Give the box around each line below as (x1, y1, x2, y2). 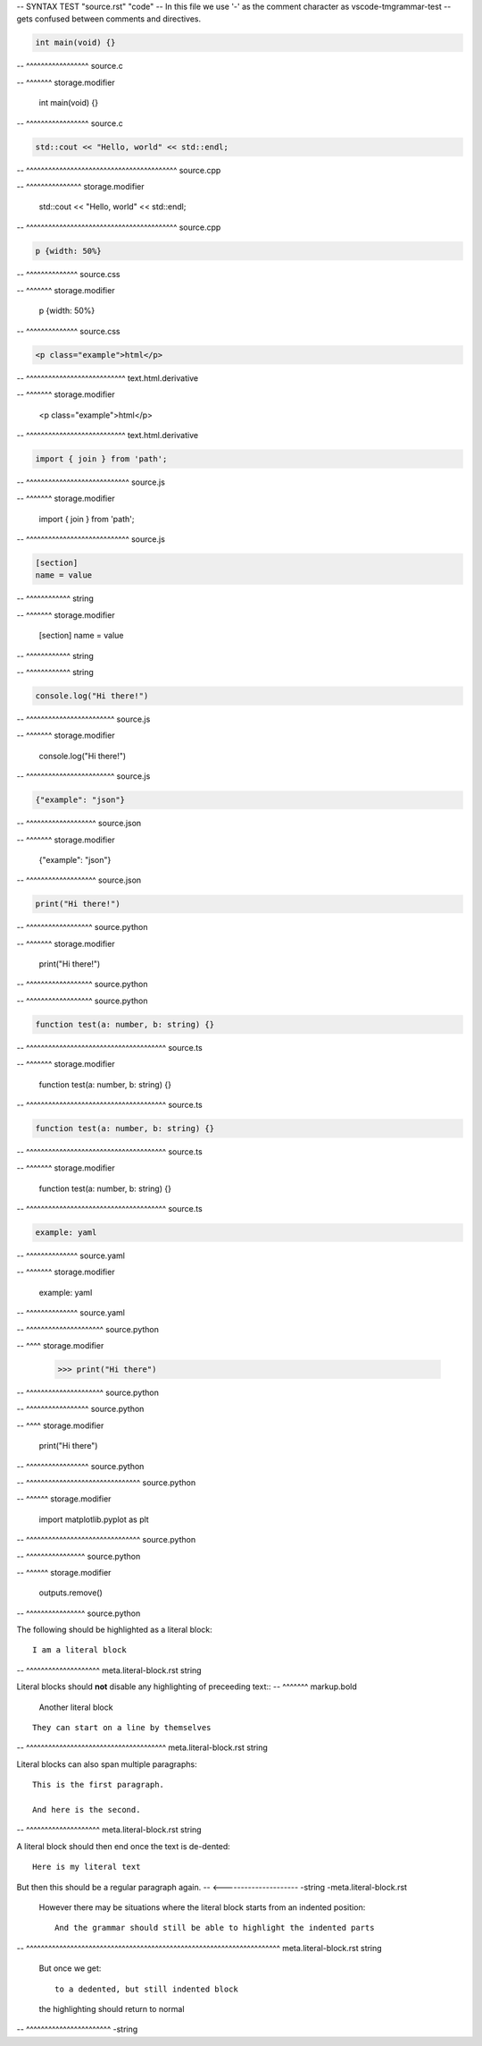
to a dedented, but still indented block (54, 1983, 238, 1994)
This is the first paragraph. (32, 1780, 165, 1790)
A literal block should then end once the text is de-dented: (16, 1840, 231, 1851)
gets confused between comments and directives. (16, 13, 202, 24)
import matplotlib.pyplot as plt (38, 1514, 149, 1525)
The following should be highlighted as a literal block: (16, 1624, 213, 1636)
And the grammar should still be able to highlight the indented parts (54, 1923, 375, 1933)
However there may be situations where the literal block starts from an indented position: (38, 1901, 366, 1913)
